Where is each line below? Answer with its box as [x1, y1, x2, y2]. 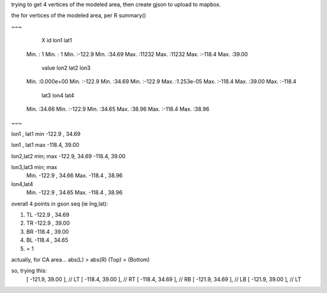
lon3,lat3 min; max [11, 164, 58, 171]
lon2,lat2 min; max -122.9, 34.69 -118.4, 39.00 [11, 152, 126, 159]
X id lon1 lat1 [41, 37, 73, 44]
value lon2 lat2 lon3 [41, 64, 91, 71]
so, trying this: [11, 267, 47, 274]
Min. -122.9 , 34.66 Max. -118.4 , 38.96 [26, 172, 123, 179]
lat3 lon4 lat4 [41, 91, 75, 99]
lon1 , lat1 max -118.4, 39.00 [11, 141, 80, 149]
